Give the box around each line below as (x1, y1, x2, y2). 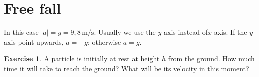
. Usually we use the (94, 27, 156, 37)
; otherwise (87, 36, 121, 47)
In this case (4, 27, 39, 37)
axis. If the (214, 27, 247, 37)
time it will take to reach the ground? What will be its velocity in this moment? (4, 63, 249, 73)
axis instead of (163, 27, 208, 37)
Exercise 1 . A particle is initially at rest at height (4, 53, 160, 64)
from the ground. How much (168, 53, 255, 64)
